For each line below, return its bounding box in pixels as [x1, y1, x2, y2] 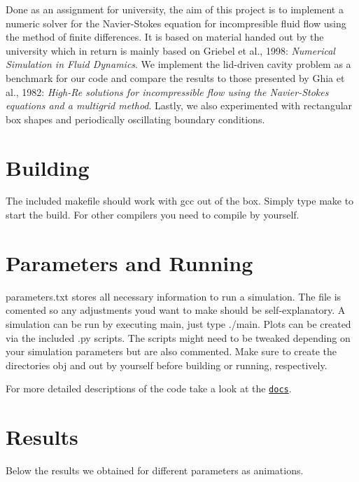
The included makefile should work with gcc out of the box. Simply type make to [6, 193, 354, 208]
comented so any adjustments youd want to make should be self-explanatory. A [6, 303, 346, 317]
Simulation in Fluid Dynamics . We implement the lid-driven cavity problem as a [6, 57, 351, 71]
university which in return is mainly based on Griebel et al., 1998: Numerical [6, 43, 335, 57]
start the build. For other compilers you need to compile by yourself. [6, 207, 300, 222]
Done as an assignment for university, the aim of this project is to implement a [6, 2, 344, 16]
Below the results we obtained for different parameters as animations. [6, 463, 304, 478]
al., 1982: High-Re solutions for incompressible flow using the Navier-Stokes [6, 84, 329, 99]
